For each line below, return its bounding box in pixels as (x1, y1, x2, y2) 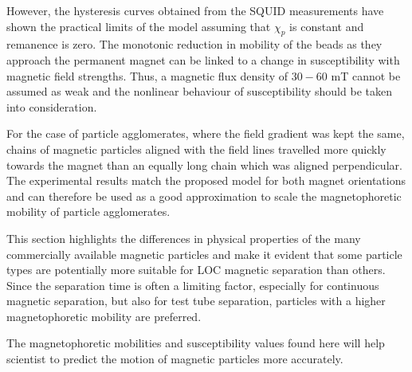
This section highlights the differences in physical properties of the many (6, 229, 361, 246)
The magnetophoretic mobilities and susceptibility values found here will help (6, 335, 385, 351)
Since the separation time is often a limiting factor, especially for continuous (6, 276, 379, 293)
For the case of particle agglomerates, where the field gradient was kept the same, (6, 125, 405, 142)
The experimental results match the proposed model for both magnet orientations (6, 172, 406, 189)
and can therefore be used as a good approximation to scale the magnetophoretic (6, 187, 402, 204)
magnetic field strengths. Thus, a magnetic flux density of (6, 67, 288, 84)
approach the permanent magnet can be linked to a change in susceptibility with (6, 51, 400, 68)
